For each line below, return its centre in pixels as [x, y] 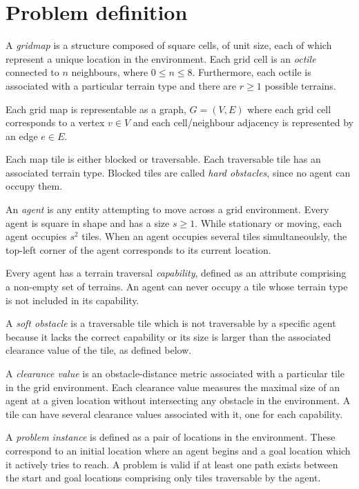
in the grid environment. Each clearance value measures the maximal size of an [173, 387]
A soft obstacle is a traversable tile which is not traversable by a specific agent [171, 323]
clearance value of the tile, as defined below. [99, 350]
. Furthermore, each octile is [252, 72]
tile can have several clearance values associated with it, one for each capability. [174, 413]
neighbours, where [110, 72]
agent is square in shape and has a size [88, 222]
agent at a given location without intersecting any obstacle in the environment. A [178, 400]
